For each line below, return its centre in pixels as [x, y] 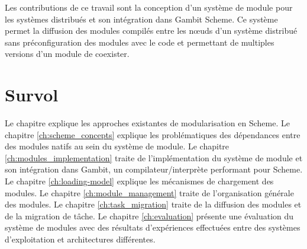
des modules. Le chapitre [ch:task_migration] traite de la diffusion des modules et [153, 204]
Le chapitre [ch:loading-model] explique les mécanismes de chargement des [139, 181]
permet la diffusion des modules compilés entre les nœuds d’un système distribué [151, 31]
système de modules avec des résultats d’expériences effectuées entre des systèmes [153, 227]
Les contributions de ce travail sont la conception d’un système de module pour [149, 7]
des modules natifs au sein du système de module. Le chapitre [117, 146]
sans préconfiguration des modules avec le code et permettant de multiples [140, 42]
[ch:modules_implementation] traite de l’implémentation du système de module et [154, 157]
